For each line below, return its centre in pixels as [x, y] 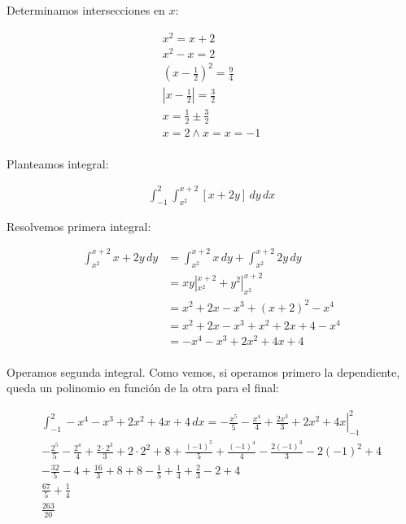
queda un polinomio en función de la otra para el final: [143, 388]
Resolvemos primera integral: [79, 226]
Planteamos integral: [58, 163]
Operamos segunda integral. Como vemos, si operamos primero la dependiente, [203, 371]
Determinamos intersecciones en [86, 10]
